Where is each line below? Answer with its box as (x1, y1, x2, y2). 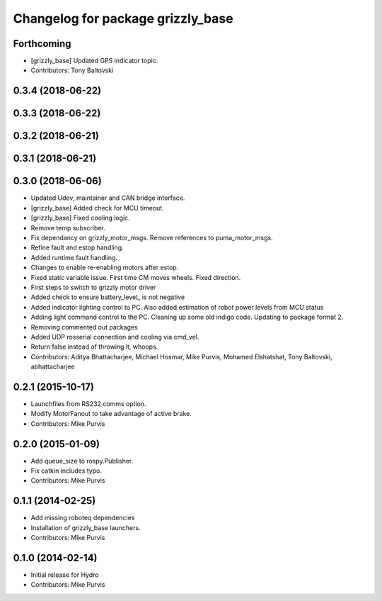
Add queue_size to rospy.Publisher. (30, 456, 134, 465)
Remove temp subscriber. (30, 223, 106, 232)
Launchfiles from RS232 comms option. (30, 399, 146, 408)
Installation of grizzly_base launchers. (30, 523, 141, 532)
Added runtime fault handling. (30, 253, 118, 262)
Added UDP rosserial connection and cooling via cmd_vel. (30, 332, 199, 341)
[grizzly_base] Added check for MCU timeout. (30, 203, 164, 212)
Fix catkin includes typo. (30, 466, 103, 475)
